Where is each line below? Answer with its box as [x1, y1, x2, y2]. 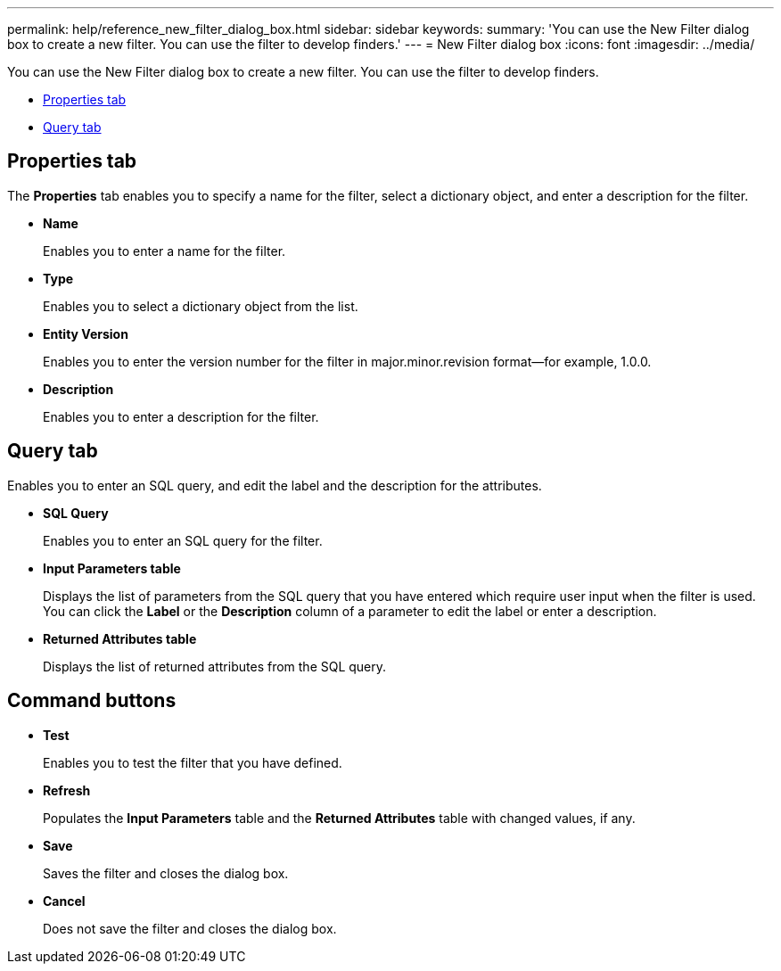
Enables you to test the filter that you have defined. [43, 754, 342, 770]
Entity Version [43, 325, 128, 341]
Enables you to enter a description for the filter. [43, 408, 319, 424]
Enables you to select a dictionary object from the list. [43, 298, 358, 314]
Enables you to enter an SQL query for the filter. [43, 532, 323, 548]
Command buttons [7, 689, 177, 712]
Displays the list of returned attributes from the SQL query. [43, 658, 387, 674]
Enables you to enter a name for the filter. [43, 243, 286, 259]
